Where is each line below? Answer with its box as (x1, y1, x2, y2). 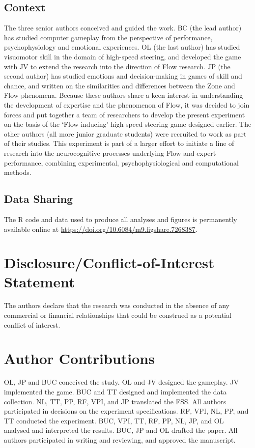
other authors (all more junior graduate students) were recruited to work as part (4, 128, 247, 139)
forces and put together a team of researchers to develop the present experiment (4, 109, 245, 119)
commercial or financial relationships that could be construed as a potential (4, 310, 231, 320)
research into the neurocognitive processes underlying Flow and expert (4, 147, 216, 158)
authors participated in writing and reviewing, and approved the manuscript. (4, 434, 236, 445)
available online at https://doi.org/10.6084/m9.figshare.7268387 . (4, 224, 198, 234)
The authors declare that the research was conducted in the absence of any (4, 300, 229, 310)
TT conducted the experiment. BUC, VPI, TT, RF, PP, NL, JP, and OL (4, 415, 224, 425)
